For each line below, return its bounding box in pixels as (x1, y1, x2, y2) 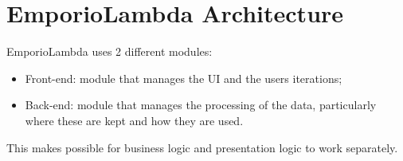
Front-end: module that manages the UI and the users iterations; (25, 69, 342, 86)
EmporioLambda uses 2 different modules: (6, 43, 213, 60)
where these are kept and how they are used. (25, 112, 244, 128)
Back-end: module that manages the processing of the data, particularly (25, 96, 377, 113)
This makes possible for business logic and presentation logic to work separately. (6, 139, 398, 155)
